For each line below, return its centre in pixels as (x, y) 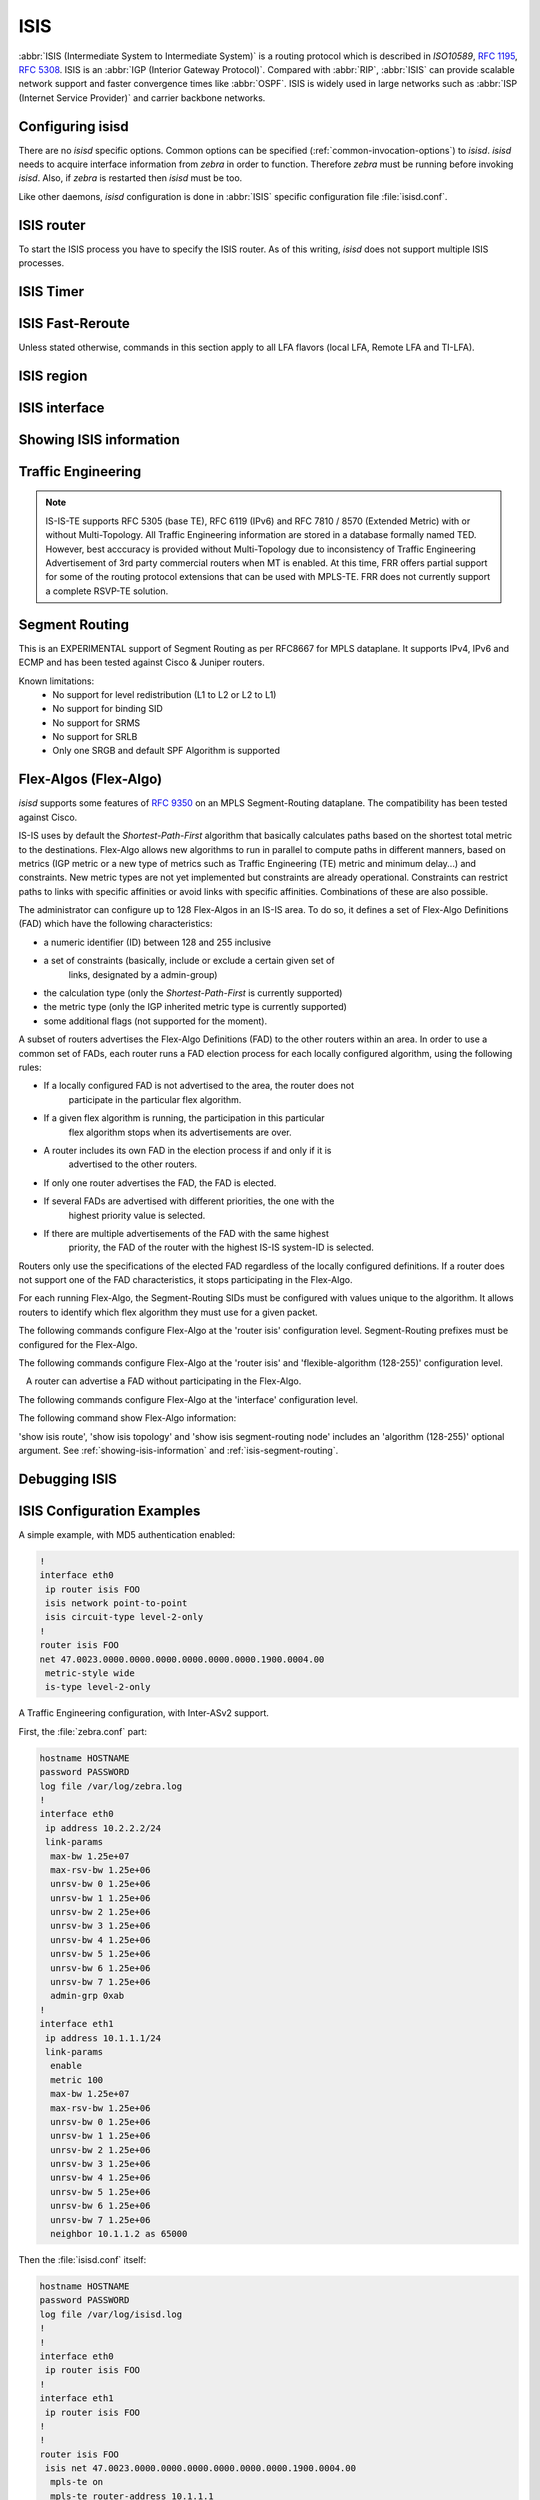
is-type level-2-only (98, 1687)
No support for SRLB (95, 737)
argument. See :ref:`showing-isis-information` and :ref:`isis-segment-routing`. (178, 1450)
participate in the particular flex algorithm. (155, 1099)
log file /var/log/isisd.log (111, 2314)
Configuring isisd (73, 126)
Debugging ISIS (67, 1478)
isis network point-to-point (116, 1603)
